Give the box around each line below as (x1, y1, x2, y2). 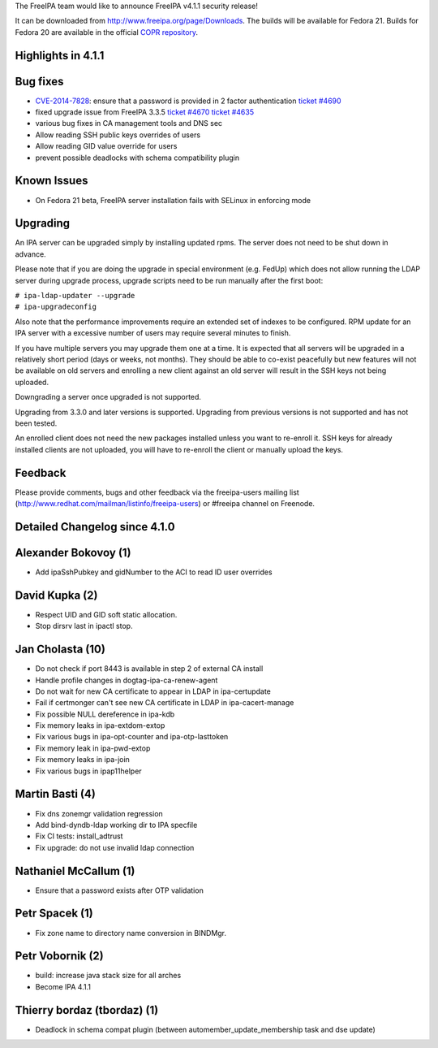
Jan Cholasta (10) (15, 643, 105, 656)
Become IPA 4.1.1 (35, 981, 91, 991)
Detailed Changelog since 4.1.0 (15, 520, 175, 534)
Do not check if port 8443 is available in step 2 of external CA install (35, 664, 264, 673)
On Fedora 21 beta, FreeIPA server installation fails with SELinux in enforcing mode (35, 195, 311, 205)
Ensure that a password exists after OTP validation (35, 886, 204, 895)
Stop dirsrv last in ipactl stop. (35, 621, 133, 631)
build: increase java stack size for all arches (35, 971, 182, 981)
